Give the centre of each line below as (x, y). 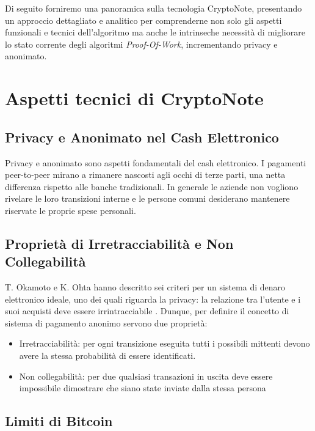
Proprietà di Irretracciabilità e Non (119, 243)
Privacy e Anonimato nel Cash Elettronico (142, 137)
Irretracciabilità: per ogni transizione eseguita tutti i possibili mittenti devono (165, 343)
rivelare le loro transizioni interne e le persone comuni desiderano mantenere (147, 198)
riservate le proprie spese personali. (71, 210)
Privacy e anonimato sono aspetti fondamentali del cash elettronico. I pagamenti (156, 162)
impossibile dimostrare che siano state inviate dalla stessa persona (143, 388)
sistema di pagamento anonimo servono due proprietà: (106, 322)
